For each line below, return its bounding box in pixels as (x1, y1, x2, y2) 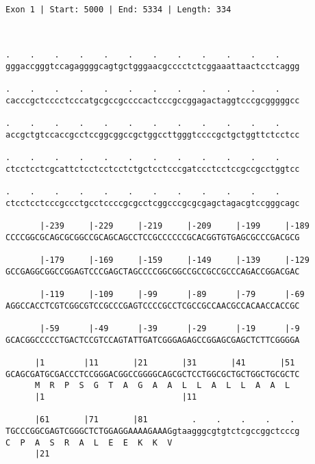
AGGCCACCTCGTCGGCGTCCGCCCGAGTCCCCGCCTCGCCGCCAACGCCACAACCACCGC (5, 300, 300, 311)
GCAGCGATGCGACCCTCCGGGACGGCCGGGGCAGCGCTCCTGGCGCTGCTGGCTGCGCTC (5, 369, 300, 379)
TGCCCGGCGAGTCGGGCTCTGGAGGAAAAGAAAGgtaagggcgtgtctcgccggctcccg (5, 426, 300, 436)
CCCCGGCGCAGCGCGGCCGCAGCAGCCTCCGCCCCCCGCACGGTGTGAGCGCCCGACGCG (5, 232, 300, 242)
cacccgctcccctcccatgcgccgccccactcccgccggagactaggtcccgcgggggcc (5, 95, 300, 105)
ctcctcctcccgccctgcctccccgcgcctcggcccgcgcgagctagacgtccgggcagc (5, 198, 300, 208)
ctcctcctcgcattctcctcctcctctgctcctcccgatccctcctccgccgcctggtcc (5, 164, 300, 174)
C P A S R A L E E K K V (5, 437, 173, 448)
